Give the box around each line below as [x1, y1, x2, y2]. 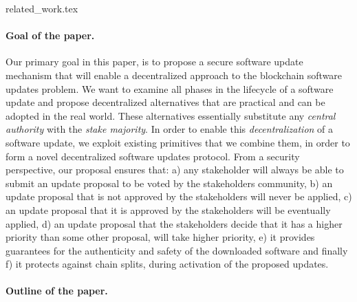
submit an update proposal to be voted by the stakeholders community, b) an [6, 175, 333, 190]
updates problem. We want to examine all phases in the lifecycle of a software [6, 81, 334, 96]
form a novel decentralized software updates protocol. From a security [6, 149, 300, 163]
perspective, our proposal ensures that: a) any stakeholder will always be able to [6, 162, 344, 177]
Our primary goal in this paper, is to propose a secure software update [6, 54, 303, 69]
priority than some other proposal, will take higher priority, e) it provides [6, 230, 315, 244]
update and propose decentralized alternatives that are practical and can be [6, 95, 325, 109]
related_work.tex [6, 1, 78, 15]
